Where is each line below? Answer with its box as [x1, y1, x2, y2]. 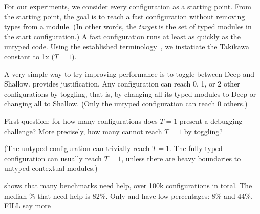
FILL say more [4, 200, 51, 211]
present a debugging [179, 115, 243, 126]
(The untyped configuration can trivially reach [4, 143, 150, 154]
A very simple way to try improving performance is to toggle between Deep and [4, 68, 254, 79]
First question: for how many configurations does [4, 115, 158, 126]
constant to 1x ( [4, 51, 55, 61]
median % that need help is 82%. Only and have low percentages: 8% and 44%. [4, 190, 253, 201]
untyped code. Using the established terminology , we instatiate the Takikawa [4, 41, 250, 52]
